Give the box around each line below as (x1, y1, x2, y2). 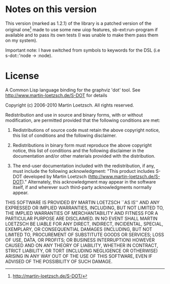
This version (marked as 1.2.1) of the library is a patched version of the (5, 20, 152, 26)
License (5, 70, 39, 81)
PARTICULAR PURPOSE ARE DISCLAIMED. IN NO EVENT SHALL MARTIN (5, 215, 158, 221)
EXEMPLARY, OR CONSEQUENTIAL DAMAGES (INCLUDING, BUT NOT (5, 226, 153, 232)
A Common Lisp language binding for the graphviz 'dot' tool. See (5, 87, 141, 93)
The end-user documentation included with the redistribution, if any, (12, 163, 155, 169)
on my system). (5, 37, 38, 43)
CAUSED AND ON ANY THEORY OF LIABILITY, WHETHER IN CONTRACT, (5, 242, 158, 248)
